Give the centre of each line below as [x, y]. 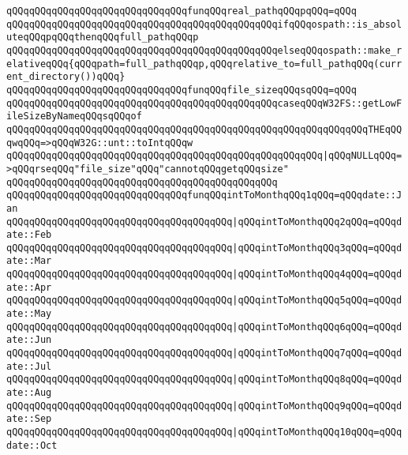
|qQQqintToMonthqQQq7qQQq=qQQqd [317, 353]
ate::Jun [29, 340]
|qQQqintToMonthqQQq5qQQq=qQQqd [317, 301]
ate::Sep [29, 419]
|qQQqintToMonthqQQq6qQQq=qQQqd [317, 327]
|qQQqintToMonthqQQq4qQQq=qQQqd [317, 275]
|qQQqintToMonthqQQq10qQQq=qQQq [317, 432]
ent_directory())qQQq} [66, 77]
